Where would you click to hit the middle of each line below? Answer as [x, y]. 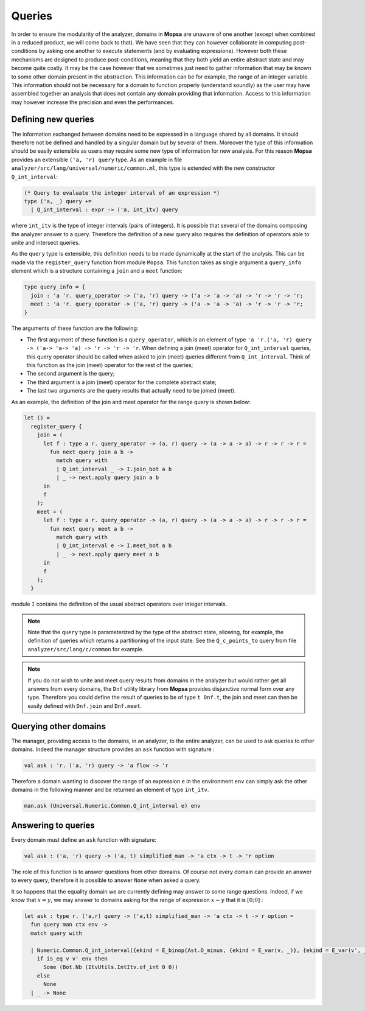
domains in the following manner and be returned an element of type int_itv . [110, 790]
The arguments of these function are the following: [75, 328]
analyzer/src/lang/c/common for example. [86, 649]
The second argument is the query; [71, 374]
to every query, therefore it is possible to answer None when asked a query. [106, 880]
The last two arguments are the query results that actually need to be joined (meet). [131, 391]
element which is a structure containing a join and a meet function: [97, 271]
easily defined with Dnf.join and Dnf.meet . [85, 705]
